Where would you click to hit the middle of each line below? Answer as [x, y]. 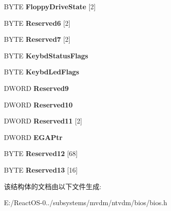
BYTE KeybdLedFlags [42, 72]
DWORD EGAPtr [33, 137]
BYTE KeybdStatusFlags [46, 55]
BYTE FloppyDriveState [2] [50, 6]
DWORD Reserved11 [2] [43, 121]
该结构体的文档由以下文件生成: [53, 186]
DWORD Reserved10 [38, 104]
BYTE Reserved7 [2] [37, 39]
